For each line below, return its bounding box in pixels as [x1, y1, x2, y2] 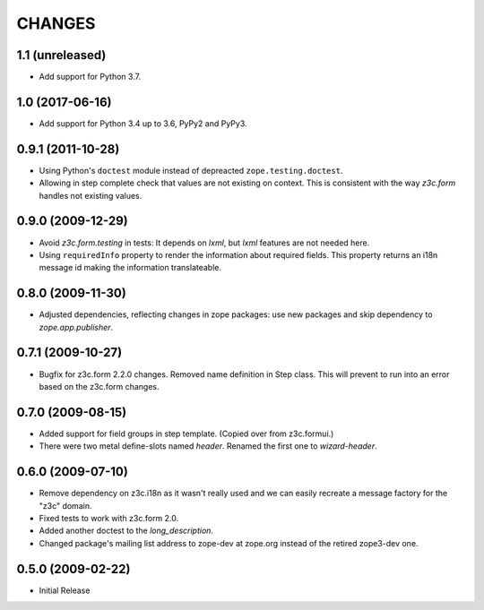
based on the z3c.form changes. [39, 381, 160, 391]
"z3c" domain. [39, 500, 92, 511]
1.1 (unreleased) [16, 47, 107, 63]
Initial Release [39, 585, 91, 596]
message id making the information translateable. [39, 262, 222, 273]
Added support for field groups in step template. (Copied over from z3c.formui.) [39, 428, 334, 439]
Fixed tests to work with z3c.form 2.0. [39, 512, 179, 523]
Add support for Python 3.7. [39, 72, 142, 82]
